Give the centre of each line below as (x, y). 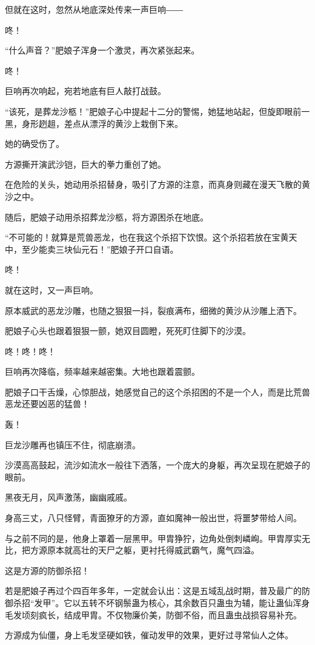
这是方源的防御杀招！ (47, 570)
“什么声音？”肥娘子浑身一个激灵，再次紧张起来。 (102, 50)
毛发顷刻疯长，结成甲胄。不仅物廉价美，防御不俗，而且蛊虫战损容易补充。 (153, 614)
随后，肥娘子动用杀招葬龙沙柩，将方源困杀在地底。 (107, 217)
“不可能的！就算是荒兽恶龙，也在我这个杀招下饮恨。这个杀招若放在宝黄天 (151, 237)
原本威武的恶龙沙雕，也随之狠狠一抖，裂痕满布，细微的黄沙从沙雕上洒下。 (153, 310)
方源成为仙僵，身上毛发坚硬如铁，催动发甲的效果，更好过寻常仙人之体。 (149, 635)
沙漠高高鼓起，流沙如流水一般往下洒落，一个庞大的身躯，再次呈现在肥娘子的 (157, 465)
